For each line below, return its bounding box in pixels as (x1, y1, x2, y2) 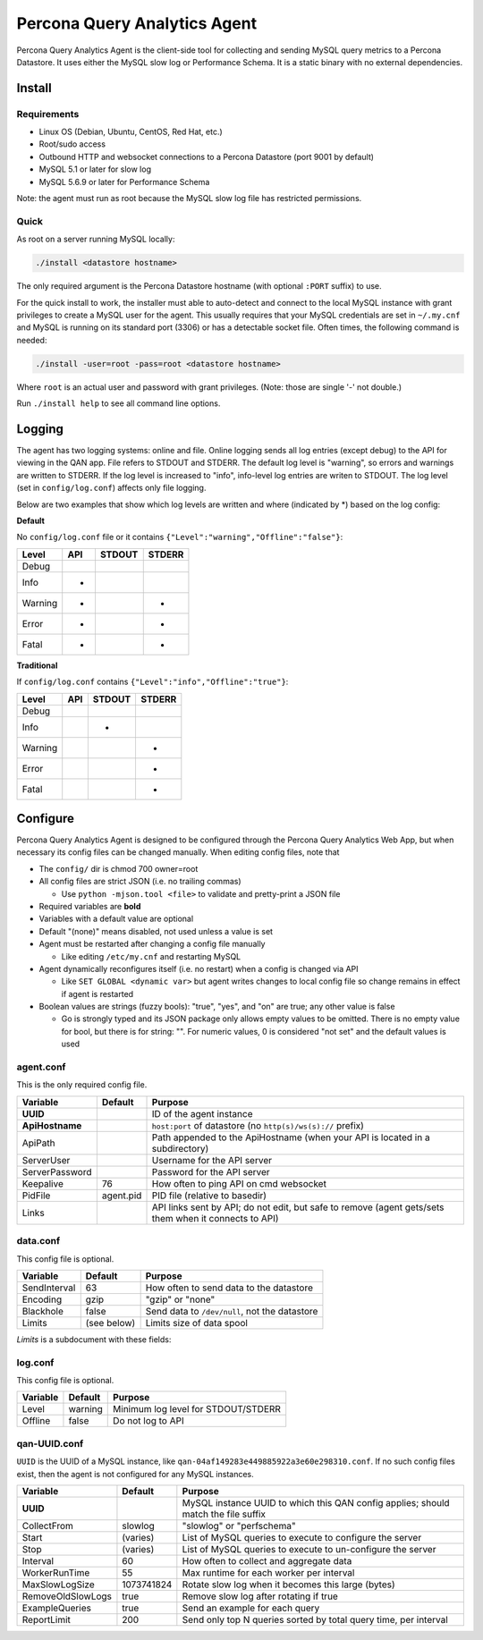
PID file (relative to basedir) (151, 1189, 267, 1202)
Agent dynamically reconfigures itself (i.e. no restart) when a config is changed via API (38, 963, 359, 974)
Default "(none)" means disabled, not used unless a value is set (38, 926, 273, 936)
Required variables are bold (38, 900, 141, 911)
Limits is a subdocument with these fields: (16, 1333, 172, 1345)
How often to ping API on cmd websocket (151, 1177, 326, 1189)
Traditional (16, 660, 58, 671)
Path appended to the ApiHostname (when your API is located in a (151, 1131, 430, 1144)
